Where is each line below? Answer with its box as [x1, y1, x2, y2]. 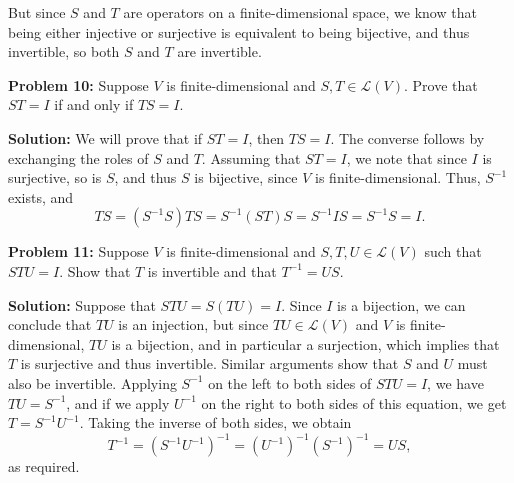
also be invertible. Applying [8, 372, 177, 393]
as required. [8, 456, 80, 477]
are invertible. [177, 41, 262, 62]
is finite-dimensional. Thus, [315, 167, 481, 188]
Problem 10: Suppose [8, 74, 149, 95]
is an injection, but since [118, 314, 269, 335]
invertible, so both [8, 41, 120, 62]
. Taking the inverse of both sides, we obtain [79, 412, 352, 433]
